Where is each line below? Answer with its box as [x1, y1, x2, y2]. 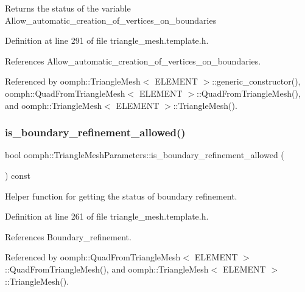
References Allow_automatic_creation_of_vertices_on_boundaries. [5, 54, 261, 67]
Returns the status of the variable [5, 2, 131, 14]
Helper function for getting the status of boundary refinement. [5, 189, 237, 202]
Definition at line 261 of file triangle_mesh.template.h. [5, 210, 209, 223]
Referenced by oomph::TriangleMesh [5, 75, 141, 88]
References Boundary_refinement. [5, 230, 131, 243]
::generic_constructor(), [212, 75, 301, 88]
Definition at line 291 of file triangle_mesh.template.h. [5, 34, 209, 47]
